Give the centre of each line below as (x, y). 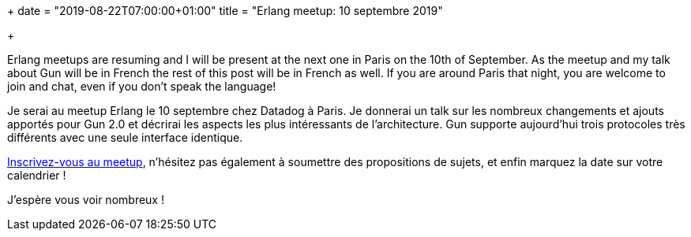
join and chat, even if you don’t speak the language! (142, 86)
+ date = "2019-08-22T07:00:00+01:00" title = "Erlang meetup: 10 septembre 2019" (225, 11)
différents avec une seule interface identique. (125, 137)
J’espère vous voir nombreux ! (86, 200)
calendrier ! (37, 175)
